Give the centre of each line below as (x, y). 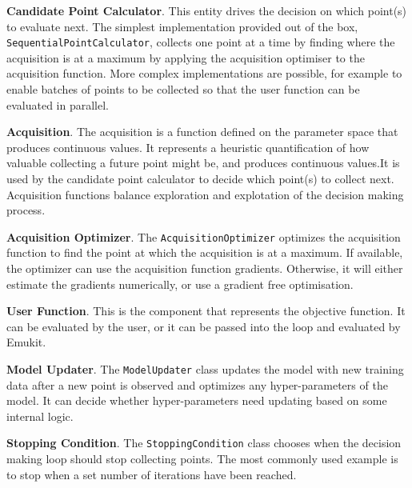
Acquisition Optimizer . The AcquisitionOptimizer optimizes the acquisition (204, 236)
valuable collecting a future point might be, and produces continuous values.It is (203, 163)
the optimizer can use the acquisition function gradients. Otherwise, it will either (205, 268)
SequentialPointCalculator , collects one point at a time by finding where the (201, 42)
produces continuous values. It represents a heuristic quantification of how (188, 147)
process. (26, 210)
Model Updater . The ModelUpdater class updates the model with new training (205, 369)
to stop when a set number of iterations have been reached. (152, 474)
